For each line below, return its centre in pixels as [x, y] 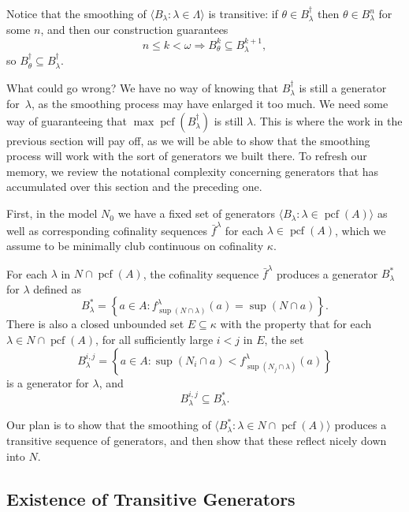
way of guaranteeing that [67, 120]
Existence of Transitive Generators [151, 498]
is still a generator [343, 87]
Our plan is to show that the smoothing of [109, 425]
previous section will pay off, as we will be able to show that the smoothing [188, 140]
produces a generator [327, 273]
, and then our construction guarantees [134, 30]
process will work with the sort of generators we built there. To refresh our [187, 156]
